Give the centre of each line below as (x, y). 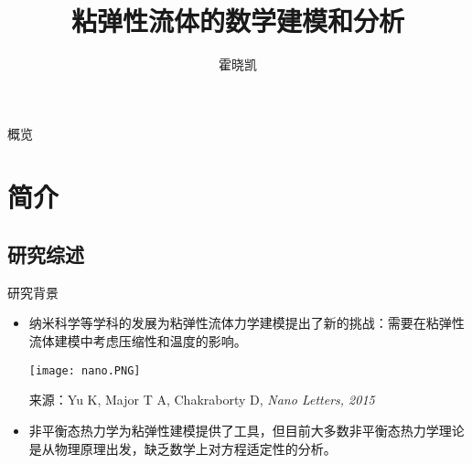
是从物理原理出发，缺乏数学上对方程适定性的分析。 (182, 448)
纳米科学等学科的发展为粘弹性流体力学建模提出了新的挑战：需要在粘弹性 (247, 323)
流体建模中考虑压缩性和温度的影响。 (138, 341)
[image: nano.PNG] (85, 370)
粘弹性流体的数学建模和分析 (237, 21)
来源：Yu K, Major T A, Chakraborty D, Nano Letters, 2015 (202, 400)
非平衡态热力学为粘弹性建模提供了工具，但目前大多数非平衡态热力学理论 (247, 430)
